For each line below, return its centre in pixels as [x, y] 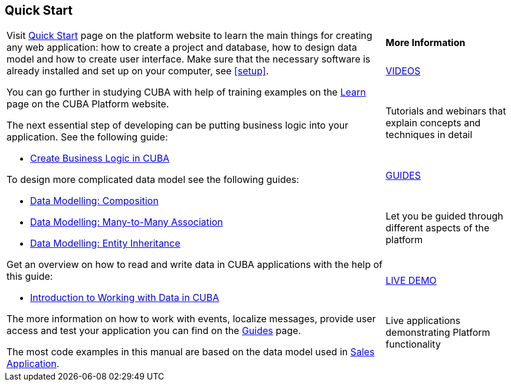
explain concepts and [433, 123]
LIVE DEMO [411, 280]
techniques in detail [429, 135]
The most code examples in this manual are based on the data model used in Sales [191, 352]
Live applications [423, 321]
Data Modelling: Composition [94, 201]
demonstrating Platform [438, 333]
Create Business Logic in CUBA [100, 158]
